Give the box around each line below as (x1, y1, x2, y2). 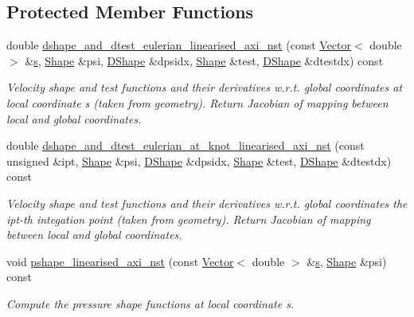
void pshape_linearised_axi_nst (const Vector (6, 252, 234, 269)
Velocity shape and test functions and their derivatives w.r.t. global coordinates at (6, 79, 403, 96)
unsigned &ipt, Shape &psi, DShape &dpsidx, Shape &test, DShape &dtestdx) (6, 152, 392, 169)
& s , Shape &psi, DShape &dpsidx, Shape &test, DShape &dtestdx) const (25, 52, 384, 68)
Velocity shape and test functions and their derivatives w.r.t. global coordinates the (6, 194, 408, 211)
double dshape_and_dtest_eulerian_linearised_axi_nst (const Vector (6, 37, 352, 53)
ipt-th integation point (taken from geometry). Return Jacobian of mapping (6, 210, 371, 227)
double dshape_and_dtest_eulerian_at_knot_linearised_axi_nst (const (6, 137, 365, 154)
